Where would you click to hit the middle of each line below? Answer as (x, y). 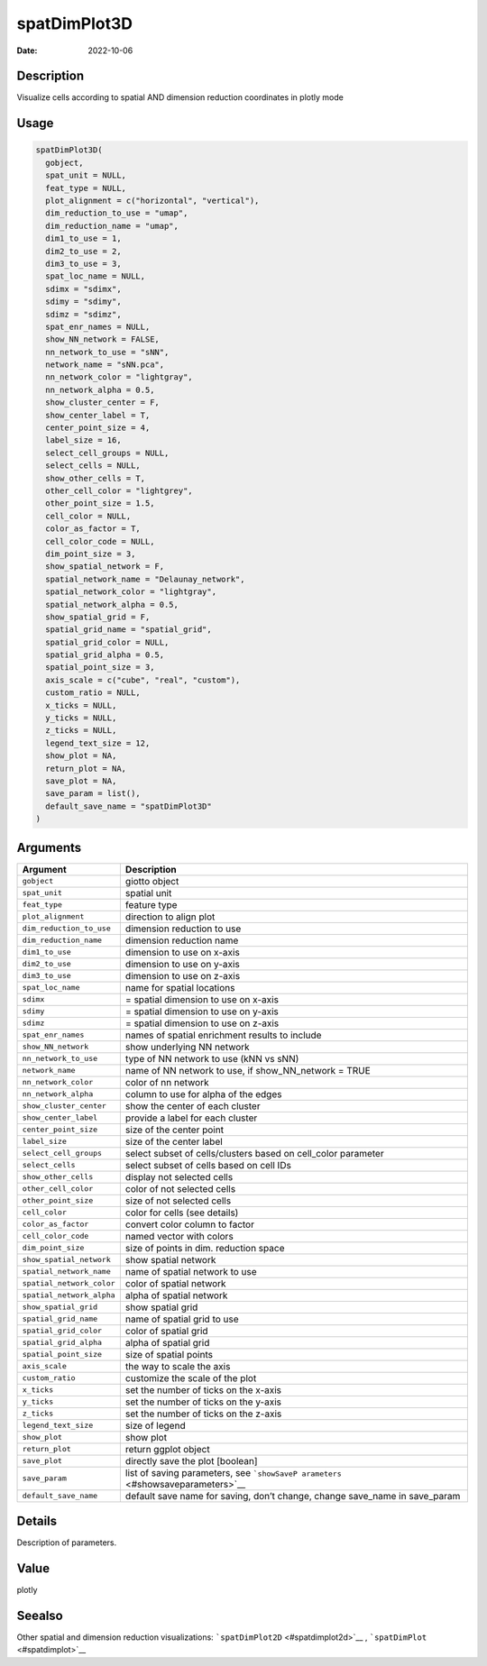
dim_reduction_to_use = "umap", (117, 213)
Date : (27, 50)
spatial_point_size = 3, (100, 668)
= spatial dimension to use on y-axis (202, 1011)
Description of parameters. (67, 1542)
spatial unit (148, 892)
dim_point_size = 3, (91, 554)
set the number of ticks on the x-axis (203, 1390)
